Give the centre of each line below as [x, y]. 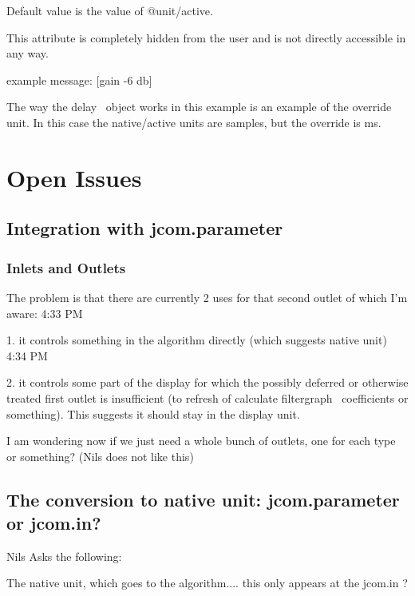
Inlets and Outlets [66, 267]
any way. [28, 53]
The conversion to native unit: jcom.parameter [203, 499]
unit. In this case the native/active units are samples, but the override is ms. [194, 122]
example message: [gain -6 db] [79, 79]
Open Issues [74, 177]
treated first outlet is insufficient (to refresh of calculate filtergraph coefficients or [207, 397]
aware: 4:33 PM [45, 313]
